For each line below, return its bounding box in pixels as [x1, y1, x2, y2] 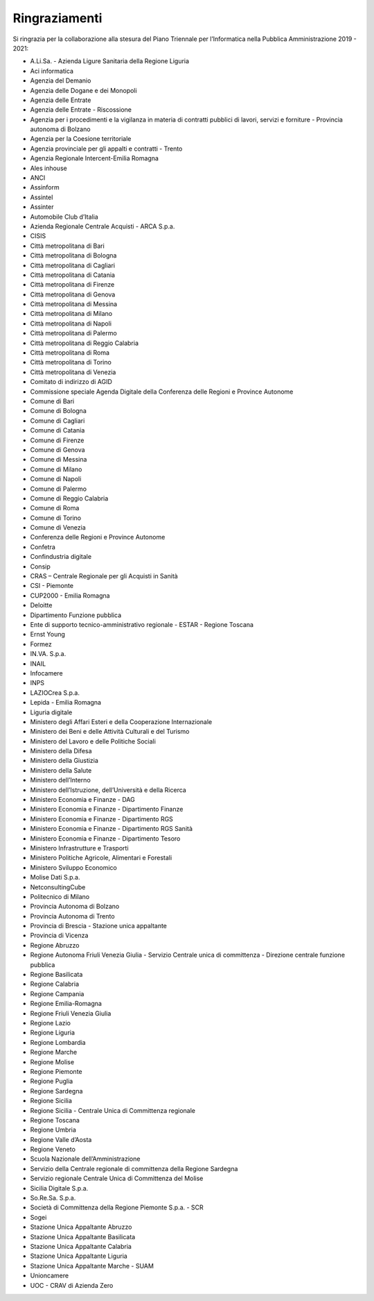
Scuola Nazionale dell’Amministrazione [30, 1155, 141, 1163]
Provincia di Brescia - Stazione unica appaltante [30, 922, 168, 930]
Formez [30, 639, 52, 648]
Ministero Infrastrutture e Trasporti [30, 843, 129, 852]
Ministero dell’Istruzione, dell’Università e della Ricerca [30, 785, 186, 794]
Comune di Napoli [30, 475, 82, 483]
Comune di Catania [30, 426, 85, 435]
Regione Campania [30, 989, 84, 998]
